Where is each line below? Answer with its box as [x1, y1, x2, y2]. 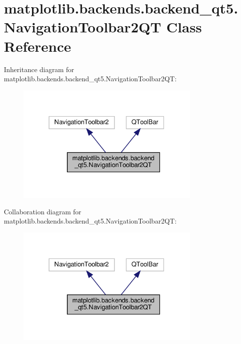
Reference [4, 36, 71, 56]
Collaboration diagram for [4, 206, 81, 216]
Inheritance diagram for [4, 64, 74, 74]
